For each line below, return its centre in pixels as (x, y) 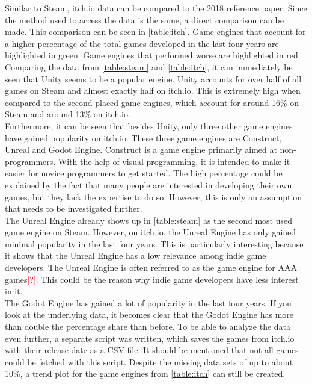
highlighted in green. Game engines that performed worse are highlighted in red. (153, 55)
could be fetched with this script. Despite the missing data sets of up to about (149, 361)
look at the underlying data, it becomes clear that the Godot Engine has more (149, 314)
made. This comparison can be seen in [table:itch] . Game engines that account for (155, 32)
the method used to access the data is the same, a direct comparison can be (145, 20)
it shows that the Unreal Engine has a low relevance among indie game (136, 255)
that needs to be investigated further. (74, 209)
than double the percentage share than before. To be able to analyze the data (148, 327)
